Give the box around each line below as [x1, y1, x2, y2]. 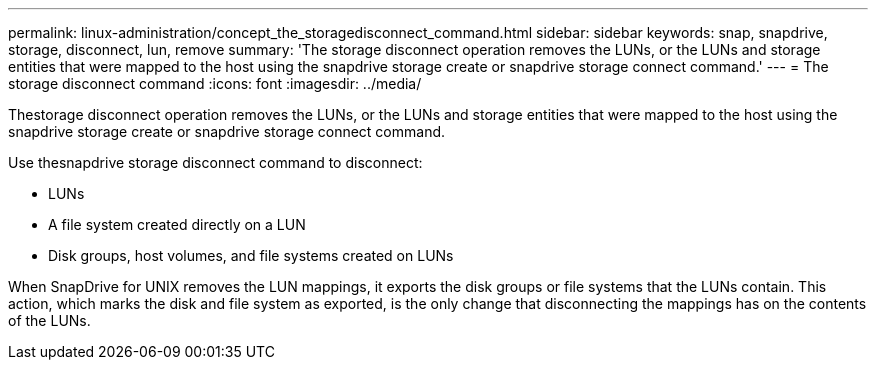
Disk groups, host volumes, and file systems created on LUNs [48, 247, 454, 264]
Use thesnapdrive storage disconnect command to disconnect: [8, 154, 423, 171]
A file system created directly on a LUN [48, 216, 306, 233]
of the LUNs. [8, 312, 91, 329]
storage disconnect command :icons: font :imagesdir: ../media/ [8, 75, 422, 92]
